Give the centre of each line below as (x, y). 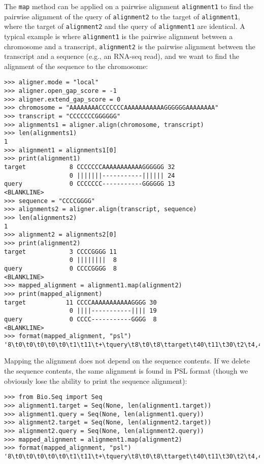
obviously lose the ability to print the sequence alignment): (96, 380)
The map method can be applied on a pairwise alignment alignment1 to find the (129, 6)
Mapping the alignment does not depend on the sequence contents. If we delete (127, 361)
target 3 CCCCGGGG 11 (60, 252)
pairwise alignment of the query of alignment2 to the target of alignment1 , (122, 16)
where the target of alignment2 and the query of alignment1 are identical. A (125, 26)
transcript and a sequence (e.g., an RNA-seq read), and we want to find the (122, 56)
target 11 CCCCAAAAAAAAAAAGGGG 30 (80, 302)
